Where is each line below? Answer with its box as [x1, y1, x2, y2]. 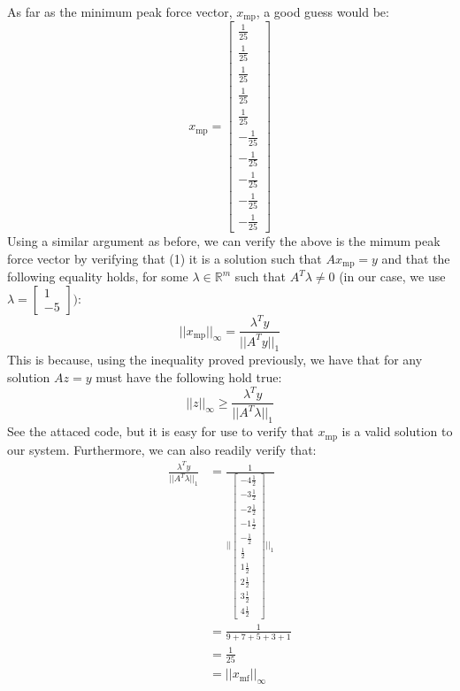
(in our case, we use [339, 267, 446, 286]
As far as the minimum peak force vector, [7, 3, 233, 20]
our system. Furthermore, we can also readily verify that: [7, 440, 317, 458]
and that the [381, 249, 450, 267]
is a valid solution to [341, 422, 453, 441]
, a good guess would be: [256, 3, 389, 20]
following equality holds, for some [7, 267, 188, 286]
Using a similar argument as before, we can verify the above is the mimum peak [7, 232, 441, 250]
